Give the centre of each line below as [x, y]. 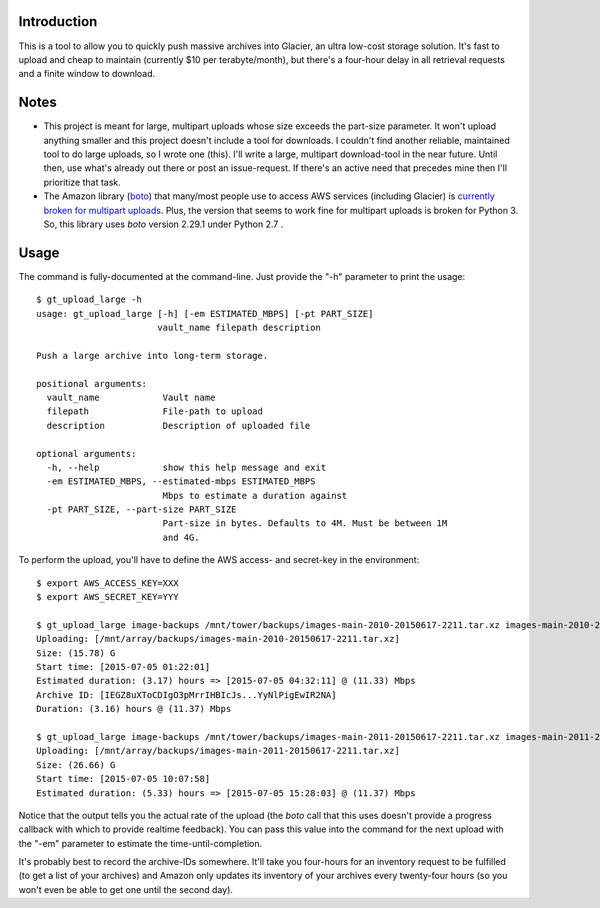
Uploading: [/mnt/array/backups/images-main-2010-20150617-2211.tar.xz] [218, 639]
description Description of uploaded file [178, 425]
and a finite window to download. [87, 74]
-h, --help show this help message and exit [186, 467]
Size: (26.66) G [76, 764]
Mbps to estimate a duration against [255, 495]
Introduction [58, 21]
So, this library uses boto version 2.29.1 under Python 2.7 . [163, 224]
